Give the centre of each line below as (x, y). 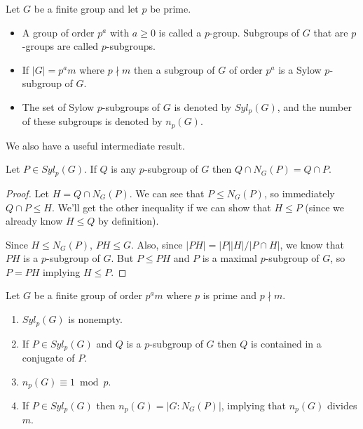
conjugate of (48, 357)
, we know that (312, 244)
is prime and (230, 295)
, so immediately (299, 193)
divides (342, 405)
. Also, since (157, 244)
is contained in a (286, 343)
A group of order (58, 32)
